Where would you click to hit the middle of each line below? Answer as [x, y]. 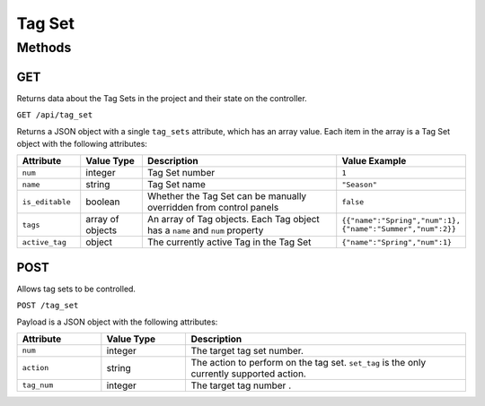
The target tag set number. [247, 350]
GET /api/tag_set [55, 115]
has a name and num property [205, 230]
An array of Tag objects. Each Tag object [234, 220]
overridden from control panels [213, 208]
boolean [103, 202]
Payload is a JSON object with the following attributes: [117, 322]
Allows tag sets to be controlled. [76, 289]
